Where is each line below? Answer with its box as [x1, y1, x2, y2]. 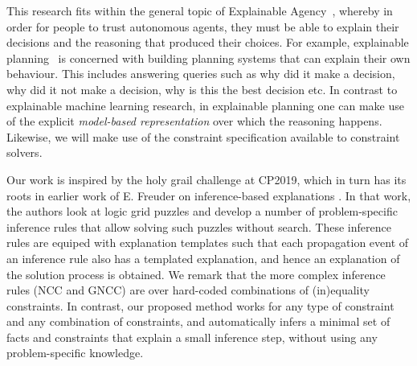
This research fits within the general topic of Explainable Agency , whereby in [6, 2, 393, 19]
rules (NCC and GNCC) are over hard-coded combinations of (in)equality [6, 282, 370, 298]
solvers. [6, 144, 43, 161]
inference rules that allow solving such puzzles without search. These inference [6, 218, 391, 235]
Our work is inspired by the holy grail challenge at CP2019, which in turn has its [6, 171, 407, 187]
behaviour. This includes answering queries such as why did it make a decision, [6, 65, 395, 82]
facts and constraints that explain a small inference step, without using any [6, 328, 378, 345]
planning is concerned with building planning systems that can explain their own [6, 49, 411, 66]
